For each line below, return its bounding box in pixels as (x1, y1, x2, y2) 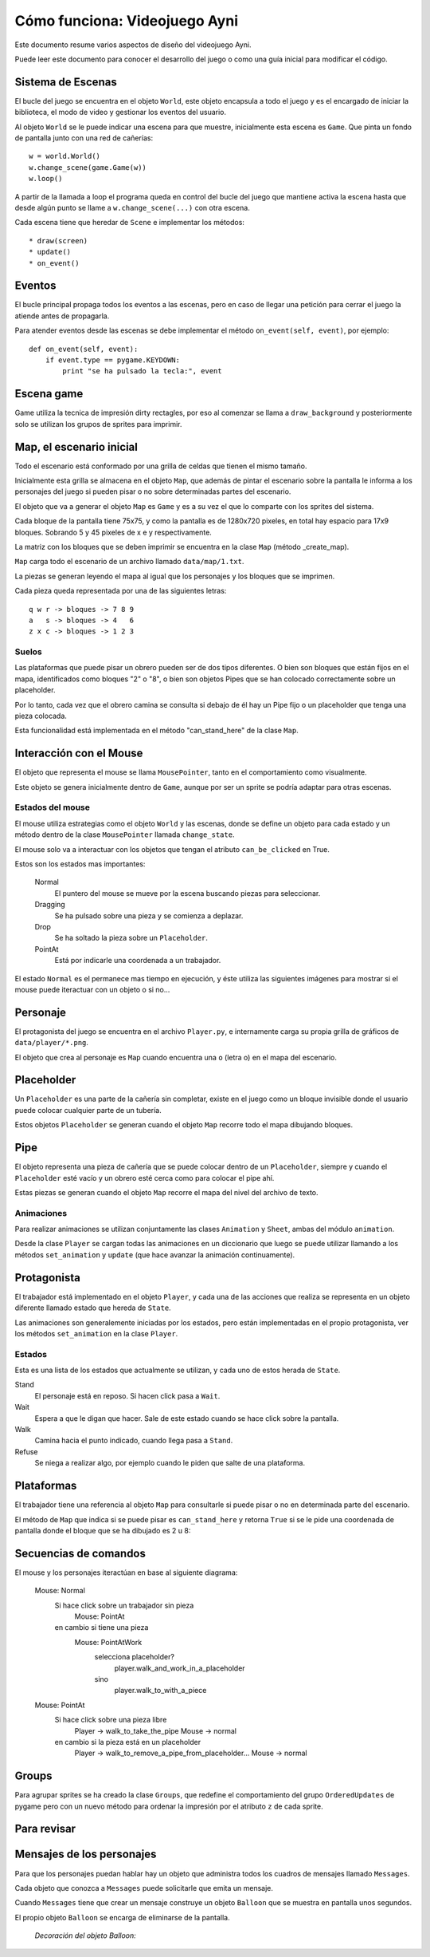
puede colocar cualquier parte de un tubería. (14, 1105, 162, 1115)
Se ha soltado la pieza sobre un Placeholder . (54, 933, 209, 943)
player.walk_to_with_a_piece (114, 1686, 207, 1695)
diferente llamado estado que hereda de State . (14, 1303, 171, 1312)
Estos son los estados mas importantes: (14, 858, 146, 869)
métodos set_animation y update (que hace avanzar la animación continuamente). (14, 1249, 295, 1260)
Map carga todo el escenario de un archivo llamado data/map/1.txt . (14, 557, 244, 566)
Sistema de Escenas (14, 75, 117, 89)
